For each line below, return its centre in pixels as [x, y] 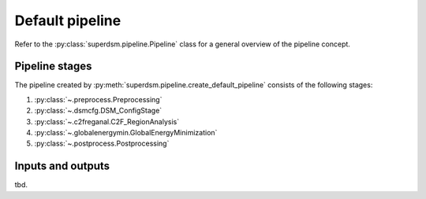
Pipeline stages [53, 66]
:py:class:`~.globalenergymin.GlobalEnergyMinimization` [126, 133]
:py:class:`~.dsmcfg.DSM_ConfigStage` [98, 111]
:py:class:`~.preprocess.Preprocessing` [98, 99]
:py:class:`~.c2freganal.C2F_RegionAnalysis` [107, 121]
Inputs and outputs [62, 166]
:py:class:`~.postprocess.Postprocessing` [102, 144]
